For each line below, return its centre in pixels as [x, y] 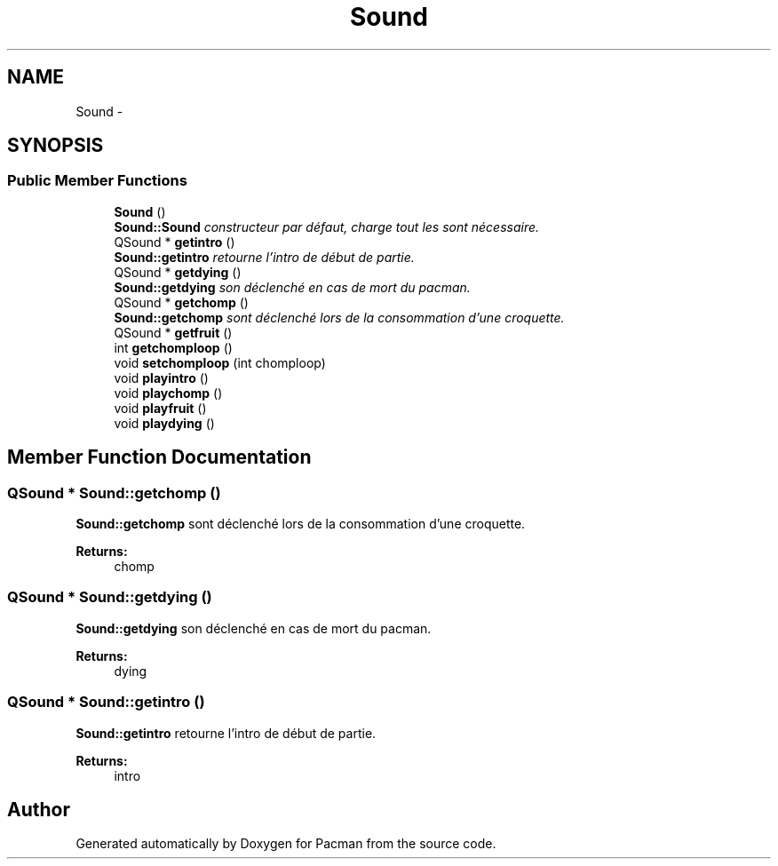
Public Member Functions [97, 181]
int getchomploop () [173, 347]
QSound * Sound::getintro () [106, 702]
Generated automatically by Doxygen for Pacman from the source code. [286, 844]
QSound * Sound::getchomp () [114, 493]
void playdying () [164, 423]
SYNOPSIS [56, 146]
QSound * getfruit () [173, 332]
